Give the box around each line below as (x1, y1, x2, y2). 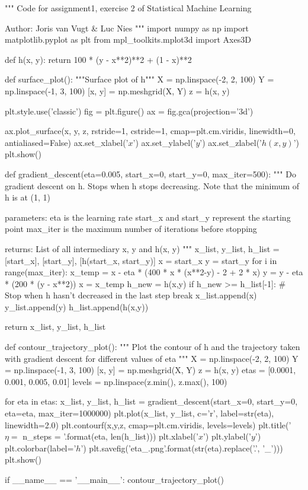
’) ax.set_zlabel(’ (200, 136, 262, 148)
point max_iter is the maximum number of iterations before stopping (5, 222, 257, 235)
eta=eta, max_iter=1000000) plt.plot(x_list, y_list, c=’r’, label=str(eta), (5, 407, 274, 419)
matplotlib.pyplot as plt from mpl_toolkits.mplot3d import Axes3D (5, 33, 251, 46)
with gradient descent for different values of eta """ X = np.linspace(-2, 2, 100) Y (5, 352, 299, 364)
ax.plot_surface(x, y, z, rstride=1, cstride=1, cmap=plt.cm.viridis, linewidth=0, (5, 125, 296, 137)
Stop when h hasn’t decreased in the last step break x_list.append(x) (5, 289, 257, 301)
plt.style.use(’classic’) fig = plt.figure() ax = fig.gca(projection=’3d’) (5, 104, 254, 117)
